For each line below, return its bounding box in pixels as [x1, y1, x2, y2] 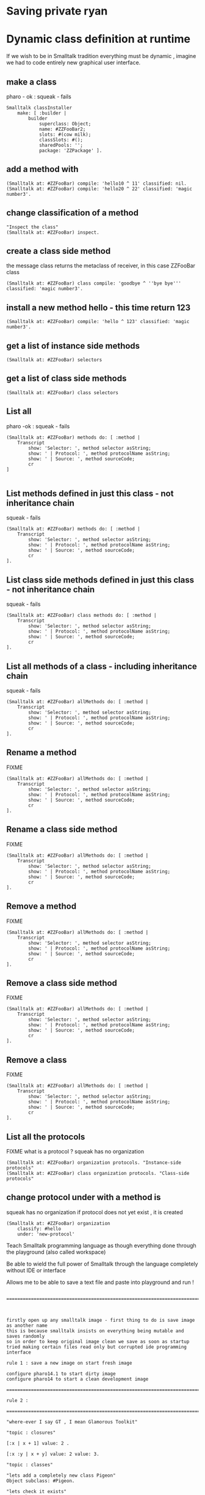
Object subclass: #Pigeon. [6, 1477, 75, 1484]
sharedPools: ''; [38, 142, 84, 148]
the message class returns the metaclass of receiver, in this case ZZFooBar [6, 262, 196, 269]
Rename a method [6, 747, 77, 758]
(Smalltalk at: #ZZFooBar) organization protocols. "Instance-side [6, 1159, 182, 1166]
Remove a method [6, 901, 77, 912]
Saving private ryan [6, 4, 108, 18]
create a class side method [6, 245, 111, 256]
